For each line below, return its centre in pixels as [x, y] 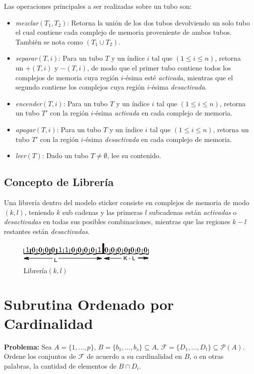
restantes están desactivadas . [47, 231]
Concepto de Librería [59, 182]
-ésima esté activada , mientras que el [178, 77]
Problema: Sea [28, 346]
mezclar [27, 22]
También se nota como [49, 41]
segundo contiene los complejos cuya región [80, 87]
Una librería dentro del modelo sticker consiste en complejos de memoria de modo [127, 202]
